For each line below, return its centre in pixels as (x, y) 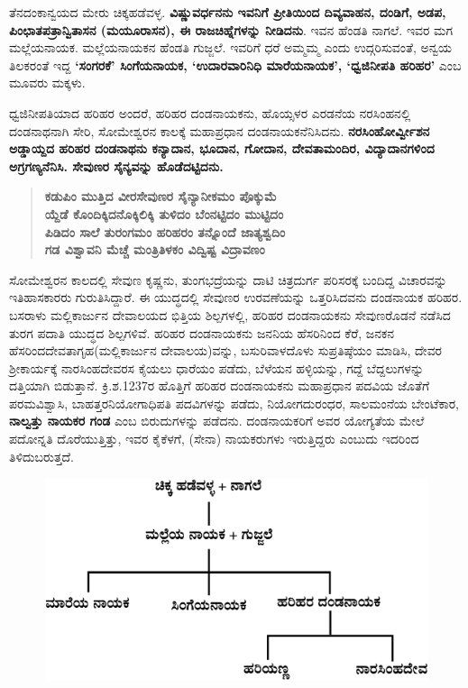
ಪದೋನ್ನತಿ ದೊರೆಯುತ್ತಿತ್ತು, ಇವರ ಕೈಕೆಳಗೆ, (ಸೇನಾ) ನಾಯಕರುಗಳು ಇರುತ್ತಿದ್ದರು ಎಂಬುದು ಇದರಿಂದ (214, 439)
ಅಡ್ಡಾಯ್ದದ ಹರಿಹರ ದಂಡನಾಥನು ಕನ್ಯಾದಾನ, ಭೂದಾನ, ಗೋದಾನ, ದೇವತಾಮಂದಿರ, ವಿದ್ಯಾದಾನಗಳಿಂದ (222, 148)
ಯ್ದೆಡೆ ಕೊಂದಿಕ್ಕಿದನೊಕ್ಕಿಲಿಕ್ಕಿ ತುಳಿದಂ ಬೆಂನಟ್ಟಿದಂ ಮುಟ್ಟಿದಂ (164, 213)
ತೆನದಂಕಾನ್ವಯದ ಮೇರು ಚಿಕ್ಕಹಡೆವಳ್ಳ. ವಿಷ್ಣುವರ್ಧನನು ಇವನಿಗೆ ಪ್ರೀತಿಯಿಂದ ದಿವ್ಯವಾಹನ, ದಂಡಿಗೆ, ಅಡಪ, (228, 12)
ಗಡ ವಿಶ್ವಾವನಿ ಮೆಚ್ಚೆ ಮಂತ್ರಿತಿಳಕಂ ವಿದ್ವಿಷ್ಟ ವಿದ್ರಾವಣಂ (155, 249)
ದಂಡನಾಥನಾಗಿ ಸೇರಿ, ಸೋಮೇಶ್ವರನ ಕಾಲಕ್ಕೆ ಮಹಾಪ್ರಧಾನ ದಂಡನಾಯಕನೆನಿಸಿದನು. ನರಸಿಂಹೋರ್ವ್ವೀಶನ (220, 130)
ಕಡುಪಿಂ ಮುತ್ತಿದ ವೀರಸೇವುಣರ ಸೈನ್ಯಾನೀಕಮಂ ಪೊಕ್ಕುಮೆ (161, 196)
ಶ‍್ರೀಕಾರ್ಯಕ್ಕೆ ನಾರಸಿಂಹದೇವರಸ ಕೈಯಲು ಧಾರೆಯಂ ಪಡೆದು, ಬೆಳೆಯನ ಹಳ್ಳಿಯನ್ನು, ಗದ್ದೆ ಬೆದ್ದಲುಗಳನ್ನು (217, 367)
